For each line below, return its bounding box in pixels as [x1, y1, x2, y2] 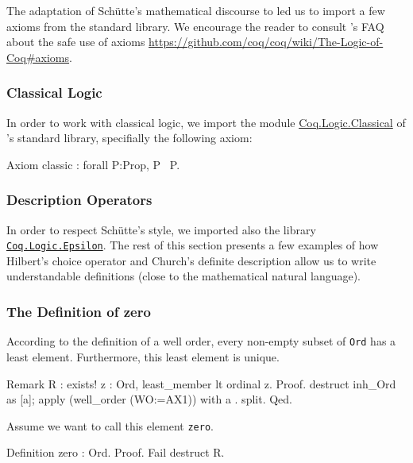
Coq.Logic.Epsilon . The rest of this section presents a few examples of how [6, 237, 379, 253]
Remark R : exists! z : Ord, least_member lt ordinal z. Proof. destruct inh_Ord [6, 375, 396, 392]
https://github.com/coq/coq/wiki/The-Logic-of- [149, 33, 384, 50]
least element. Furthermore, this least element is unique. [6, 348, 280, 365]
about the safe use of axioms [6, 33, 145, 50]
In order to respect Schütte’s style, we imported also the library [6, 221, 316, 237]
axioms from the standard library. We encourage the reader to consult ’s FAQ [6, 17, 384, 34]
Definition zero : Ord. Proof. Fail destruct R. [6, 444, 225, 461]
